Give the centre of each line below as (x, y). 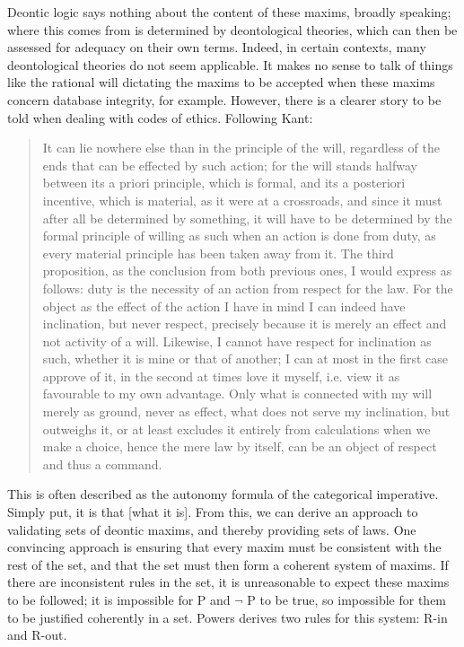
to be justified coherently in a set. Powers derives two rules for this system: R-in (228, 617)
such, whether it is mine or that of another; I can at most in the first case (245, 358)
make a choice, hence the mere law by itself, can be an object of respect (240, 446)
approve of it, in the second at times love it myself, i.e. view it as (221, 376)
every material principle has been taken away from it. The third (218, 253)
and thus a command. (102, 463)
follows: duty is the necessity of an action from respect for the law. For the (248, 288)
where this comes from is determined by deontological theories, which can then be (232, 29)
